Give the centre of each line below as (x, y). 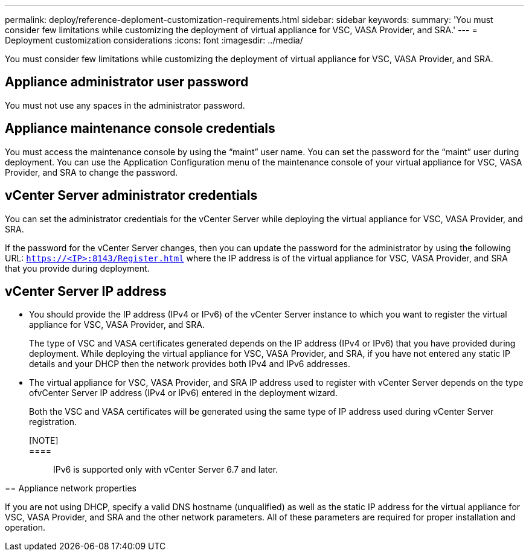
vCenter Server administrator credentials (131, 196)
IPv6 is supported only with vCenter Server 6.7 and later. (166, 470)
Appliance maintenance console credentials (140, 129)
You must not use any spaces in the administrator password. (125, 105)
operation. (25, 528)
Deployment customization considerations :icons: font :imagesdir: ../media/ (154, 40)
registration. (53, 422)
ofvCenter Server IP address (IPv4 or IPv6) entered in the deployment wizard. (183, 393)
